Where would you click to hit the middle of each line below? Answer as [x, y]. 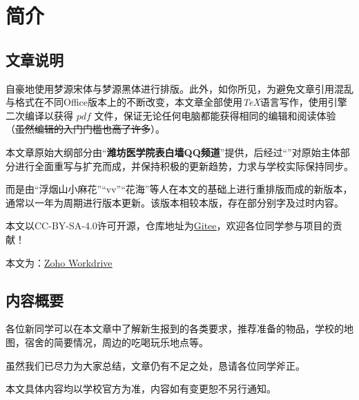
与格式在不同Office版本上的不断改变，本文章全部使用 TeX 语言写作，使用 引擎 [176, 102]
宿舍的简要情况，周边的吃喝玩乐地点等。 [116, 342]
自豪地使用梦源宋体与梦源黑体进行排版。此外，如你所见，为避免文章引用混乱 [179, 88]
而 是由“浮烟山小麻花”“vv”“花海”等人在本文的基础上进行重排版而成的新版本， [179, 189]
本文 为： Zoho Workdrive [59, 262]
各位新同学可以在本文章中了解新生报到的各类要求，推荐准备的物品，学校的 [175, 328]
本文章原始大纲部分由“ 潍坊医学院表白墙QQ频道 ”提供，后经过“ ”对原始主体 [173, 152]
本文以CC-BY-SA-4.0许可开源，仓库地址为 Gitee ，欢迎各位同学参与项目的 [169, 226]
